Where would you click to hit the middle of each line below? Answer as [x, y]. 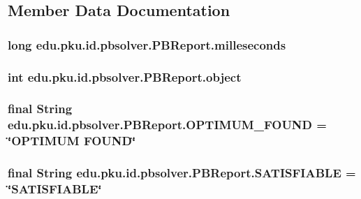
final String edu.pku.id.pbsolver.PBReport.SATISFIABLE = [182, 173]
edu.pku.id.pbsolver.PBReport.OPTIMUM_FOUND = [167, 125]
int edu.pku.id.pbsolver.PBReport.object [125, 76]
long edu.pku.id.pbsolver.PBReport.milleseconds [147, 44]
